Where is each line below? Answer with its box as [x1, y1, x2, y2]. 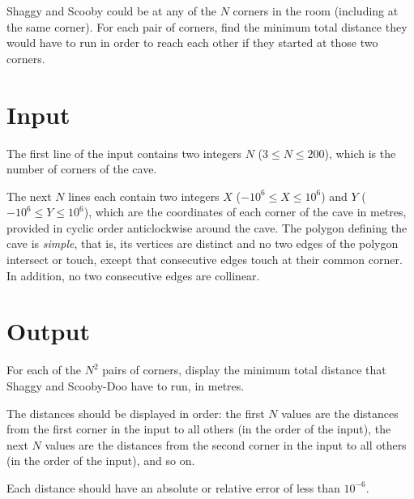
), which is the [324, 144, 396, 161]
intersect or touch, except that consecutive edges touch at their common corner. [6, 251, 403, 268]
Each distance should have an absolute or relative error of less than [6, 479, 340, 496]
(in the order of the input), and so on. [6, 452, 195, 469]
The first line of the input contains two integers [6, 144, 242, 161]
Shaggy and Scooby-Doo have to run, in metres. [6, 377, 245, 394]
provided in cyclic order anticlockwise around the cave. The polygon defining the [6, 219, 408, 236]
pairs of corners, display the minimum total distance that [102, 361, 386, 378]
